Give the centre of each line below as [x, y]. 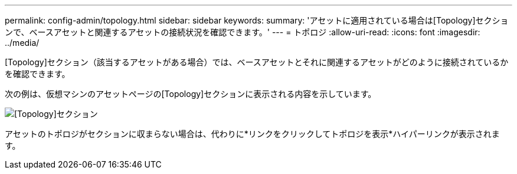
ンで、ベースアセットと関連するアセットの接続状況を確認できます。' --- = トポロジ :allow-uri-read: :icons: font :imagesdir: [243, 32]
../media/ [22, 43]
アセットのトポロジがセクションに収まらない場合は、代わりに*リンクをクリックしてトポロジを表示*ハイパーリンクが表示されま [252, 134]
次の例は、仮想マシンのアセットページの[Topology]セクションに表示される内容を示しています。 [191, 94]
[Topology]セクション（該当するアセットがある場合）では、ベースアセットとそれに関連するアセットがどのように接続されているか [257, 62]
